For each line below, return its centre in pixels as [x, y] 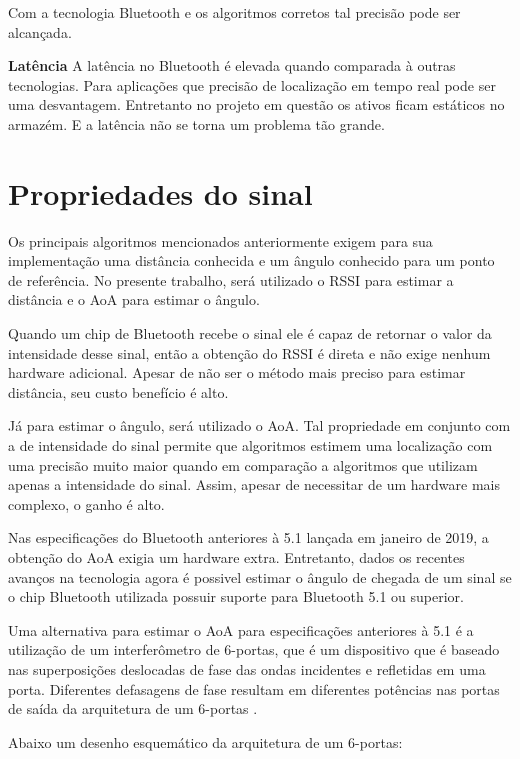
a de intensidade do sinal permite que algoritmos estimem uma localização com [250, 445]
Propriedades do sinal [160, 192]
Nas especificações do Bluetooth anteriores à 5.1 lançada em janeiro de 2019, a [248, 537]
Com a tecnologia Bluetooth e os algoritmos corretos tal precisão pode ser [234, 12]
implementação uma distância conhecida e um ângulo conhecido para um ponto [251, 260]
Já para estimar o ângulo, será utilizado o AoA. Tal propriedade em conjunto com [259, 425]
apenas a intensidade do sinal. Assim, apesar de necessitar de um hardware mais [254, 484]
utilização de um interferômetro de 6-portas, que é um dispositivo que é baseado [254, 649]
